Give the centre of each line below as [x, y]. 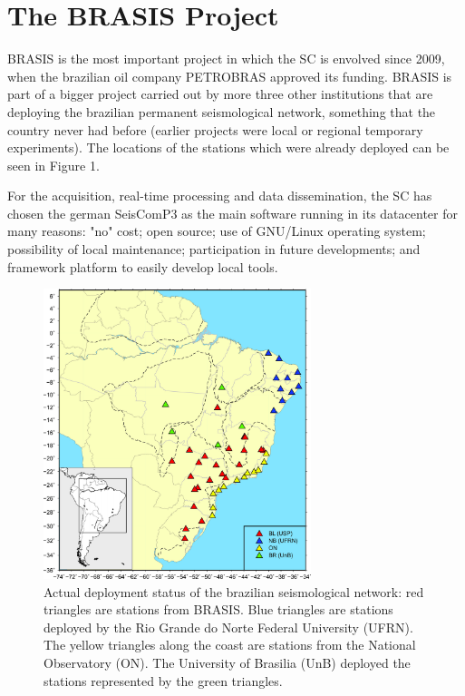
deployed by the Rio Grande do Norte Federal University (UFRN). [228, 627]
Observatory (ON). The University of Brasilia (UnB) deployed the [227, 662]
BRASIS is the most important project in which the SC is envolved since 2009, [226, 59]
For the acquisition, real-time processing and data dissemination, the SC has [220, 196]
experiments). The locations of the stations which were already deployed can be [228, 147]
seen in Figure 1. [53, 165]
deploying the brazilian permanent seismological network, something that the [222, 111]
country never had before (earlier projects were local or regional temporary [215, 129]
